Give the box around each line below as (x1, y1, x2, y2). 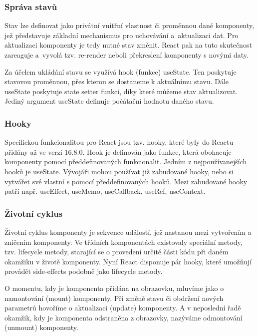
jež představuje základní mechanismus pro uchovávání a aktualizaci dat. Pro (4, 30, 239, 40)
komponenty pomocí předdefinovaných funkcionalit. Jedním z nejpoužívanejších (4, 156, 247, 167)
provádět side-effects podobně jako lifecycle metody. (4, 266, 163, 276)
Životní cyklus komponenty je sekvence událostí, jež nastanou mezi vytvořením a (4, 226, 252, 237)
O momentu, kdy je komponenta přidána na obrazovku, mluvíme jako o (4, 282, 224, 293)
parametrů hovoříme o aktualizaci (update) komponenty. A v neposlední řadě (4, 302, 241, 313)
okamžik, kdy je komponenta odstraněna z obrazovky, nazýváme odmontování (4, 312, 243, 322)
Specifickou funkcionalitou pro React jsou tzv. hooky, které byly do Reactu (4, 137, 234, 147)
